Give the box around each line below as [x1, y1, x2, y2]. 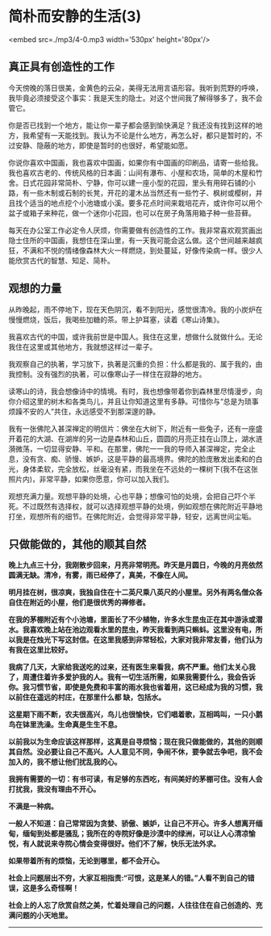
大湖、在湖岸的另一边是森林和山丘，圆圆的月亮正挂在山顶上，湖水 [35, 434, 256, 443]
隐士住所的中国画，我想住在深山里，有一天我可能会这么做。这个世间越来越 [8, 235, 256, 245]
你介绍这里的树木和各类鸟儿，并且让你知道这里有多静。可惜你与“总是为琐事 [8, 397, 260, 406]
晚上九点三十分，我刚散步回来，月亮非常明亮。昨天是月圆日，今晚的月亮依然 [8, 560, 263, 570]
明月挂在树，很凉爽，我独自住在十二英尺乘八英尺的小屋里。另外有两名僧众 [8, 587, 256, 598]
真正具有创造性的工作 [8, 60, 115, 73]
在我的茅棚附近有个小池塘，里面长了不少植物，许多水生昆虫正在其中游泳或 [8, 615, 256, 624]
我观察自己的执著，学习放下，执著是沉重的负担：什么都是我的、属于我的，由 [8, 359, 263, 368]
